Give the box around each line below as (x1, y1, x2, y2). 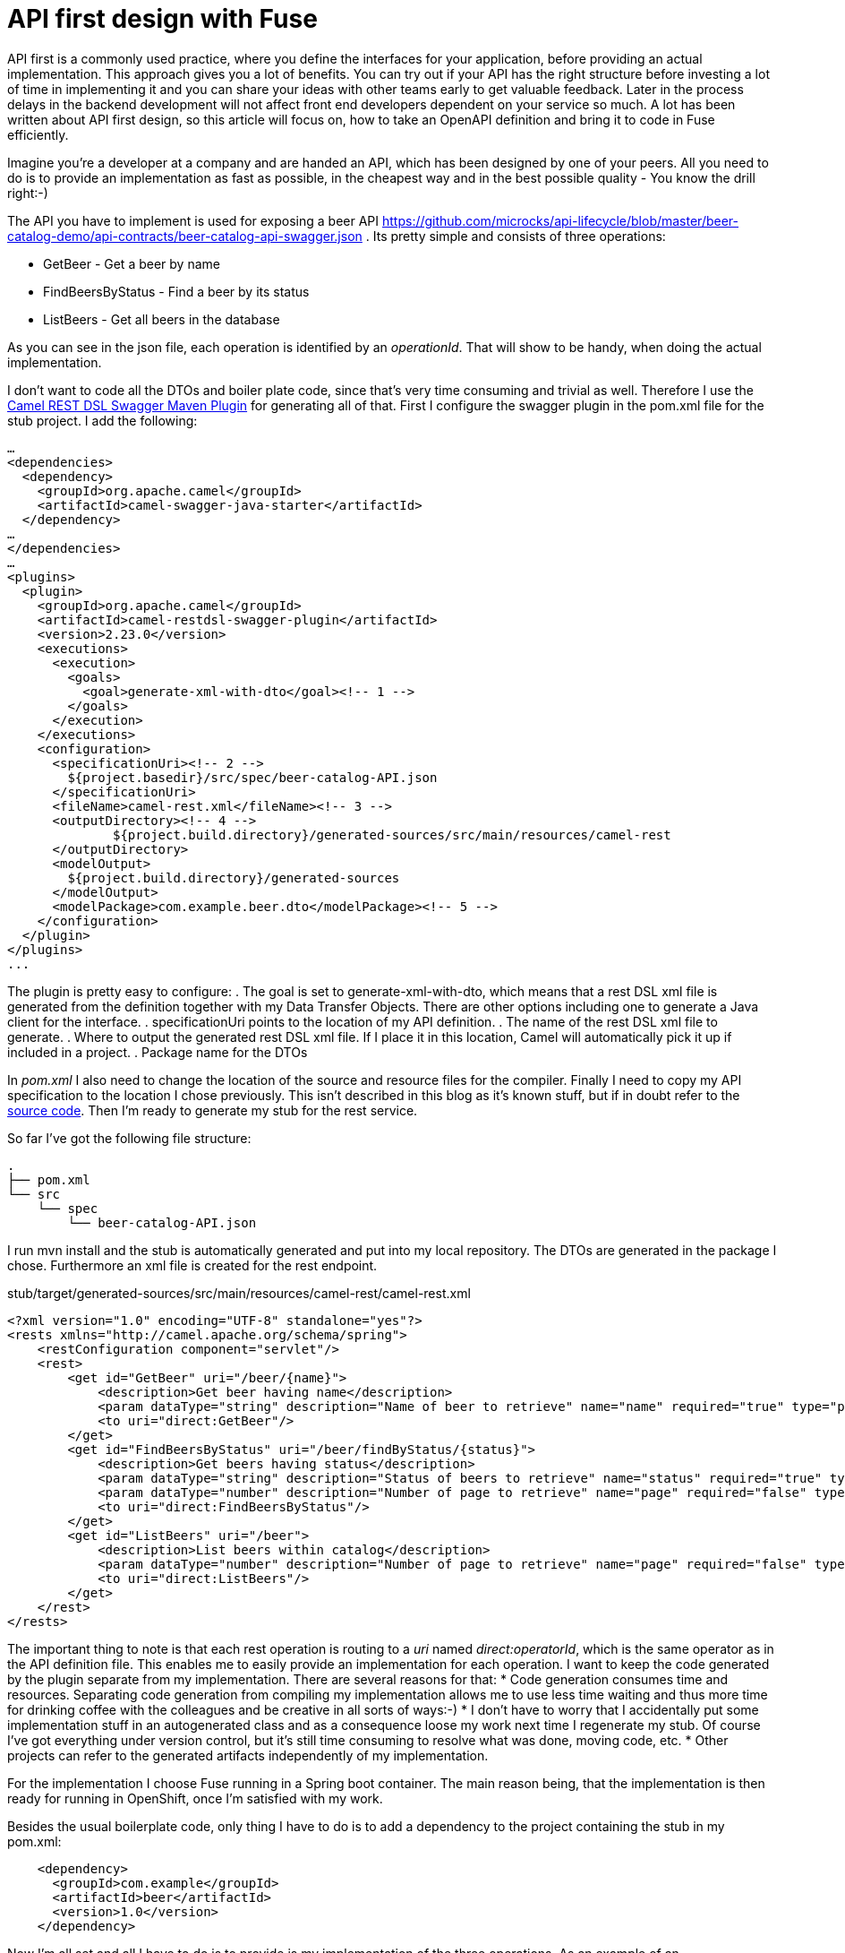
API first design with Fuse (7, 4, 318, 34)
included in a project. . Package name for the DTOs (7, 1044, 308, 1060)
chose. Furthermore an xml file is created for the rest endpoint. (7, 1257, 378, 1273)
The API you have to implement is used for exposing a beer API (7, 212, 380, 228)
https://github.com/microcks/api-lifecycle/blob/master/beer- (381, 212, 739, 228)
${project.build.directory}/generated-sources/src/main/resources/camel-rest (113, 827, 671, 842)
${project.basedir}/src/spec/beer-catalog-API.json (67, 770, 438, 785)
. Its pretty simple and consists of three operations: (365, 228, 666, 244)
